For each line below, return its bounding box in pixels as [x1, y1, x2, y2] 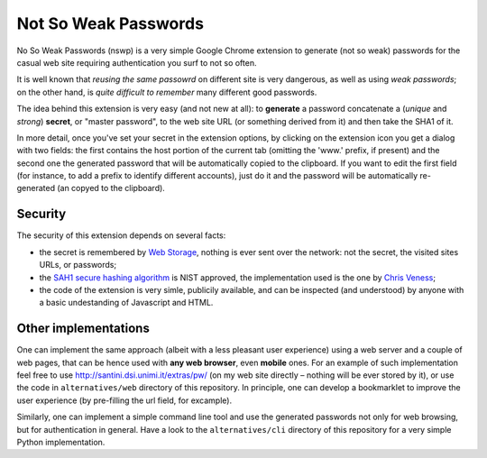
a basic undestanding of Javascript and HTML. [39, 298, 214, 308]
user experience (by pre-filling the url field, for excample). [16, 395, 233, 406]
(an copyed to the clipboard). [57, 183, 166, 194]
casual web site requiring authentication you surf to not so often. [16, 57, 257, 68]
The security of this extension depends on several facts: [16, 230, 226, 241]
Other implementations [16, 321, 151, 336]
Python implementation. [16, 436, 106, 447]
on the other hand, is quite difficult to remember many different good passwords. [16, 87, 317, 97]
